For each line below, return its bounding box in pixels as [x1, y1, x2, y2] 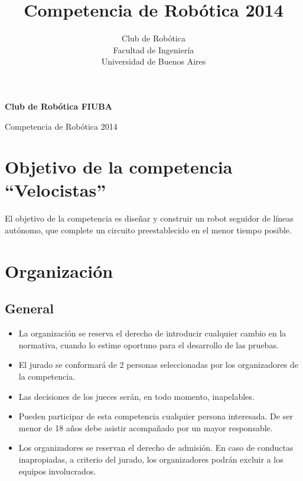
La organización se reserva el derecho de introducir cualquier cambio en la [18, 327, 286, 339]
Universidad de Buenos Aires [101, 55, 206, 68]
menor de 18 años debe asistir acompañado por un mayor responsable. [18, 421, 273, 434]
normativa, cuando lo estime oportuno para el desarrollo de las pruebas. [18, 338, 279, 351]
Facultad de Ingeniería [113, 43, 194, 56]
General [5, 299, 54, 318]
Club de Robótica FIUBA [5, 100, 112, 112]
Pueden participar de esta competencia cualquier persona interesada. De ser [18, 410, 293, 422]
